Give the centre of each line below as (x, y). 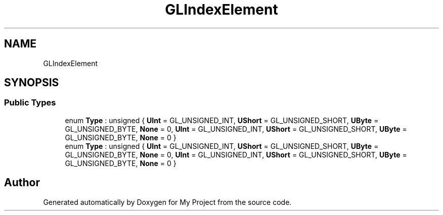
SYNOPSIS (32, 83)
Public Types (30, 103)
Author (22, 183)
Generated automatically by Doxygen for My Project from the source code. (167, 202)
